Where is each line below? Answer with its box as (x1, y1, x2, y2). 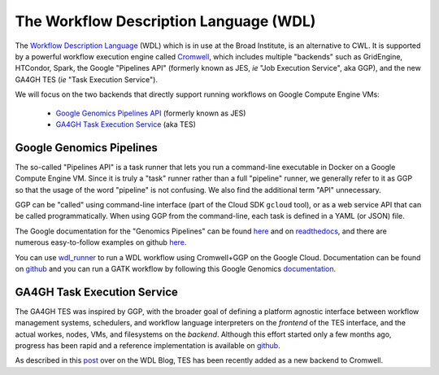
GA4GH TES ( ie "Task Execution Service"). (15, 74, 159, 85)
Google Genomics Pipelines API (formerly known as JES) (55, 108, 246, 118)
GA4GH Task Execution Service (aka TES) (55, 119, 197, 129)
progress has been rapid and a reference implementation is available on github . (15, 341, 280, 350)
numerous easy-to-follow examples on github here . (15, 238, 187, 247)
